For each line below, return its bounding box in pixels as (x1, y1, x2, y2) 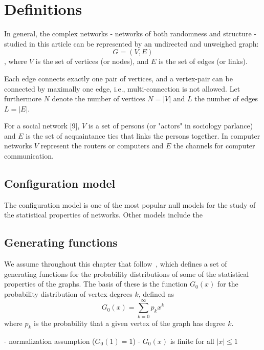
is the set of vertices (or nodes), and (35, 56, 149, 67)
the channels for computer (173, 140, 255, 151)
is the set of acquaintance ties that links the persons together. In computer (26, 130, 260, 141)
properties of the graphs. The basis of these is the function (4, 278, 188, 289)
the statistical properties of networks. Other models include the (4, 209, 203, 220)
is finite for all (170, 335, 214, 346)
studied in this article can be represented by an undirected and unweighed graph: (4, 38, 259, 49)
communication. (4, 150, 54, 161)
